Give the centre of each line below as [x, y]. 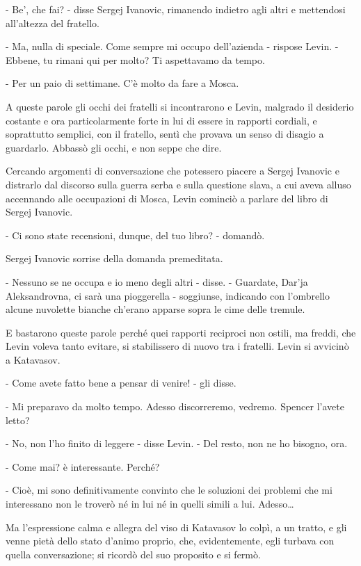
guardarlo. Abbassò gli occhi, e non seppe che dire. [114, 147]
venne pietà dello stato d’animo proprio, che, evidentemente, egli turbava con [170, 541]
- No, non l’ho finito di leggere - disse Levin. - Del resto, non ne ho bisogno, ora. [177, 443]
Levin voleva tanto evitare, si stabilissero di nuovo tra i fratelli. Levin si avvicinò [177, 346]
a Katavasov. [33, 359]
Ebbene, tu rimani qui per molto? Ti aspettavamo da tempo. [135, 59]
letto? [18, 420]
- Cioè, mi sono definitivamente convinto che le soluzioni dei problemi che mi [169, 490]
